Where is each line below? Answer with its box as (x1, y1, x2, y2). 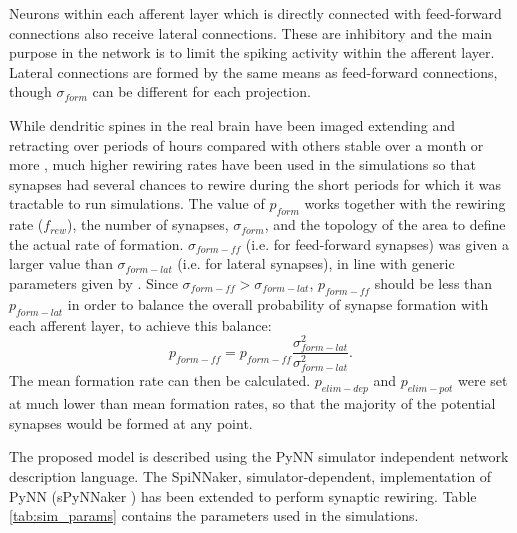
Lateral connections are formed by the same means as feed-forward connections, (9, 61, 498, 82)
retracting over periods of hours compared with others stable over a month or (9, 134, 484, 155)
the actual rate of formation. (9, 233, 184, 254)
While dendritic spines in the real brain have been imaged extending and (9, 114, 455, 135)
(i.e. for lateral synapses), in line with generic (177, 253, 455, 274)
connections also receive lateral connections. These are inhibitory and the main (9, 22, 493, 43)
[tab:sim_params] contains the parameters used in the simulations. (9, 505, 419, 526)
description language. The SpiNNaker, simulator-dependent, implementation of (9, 466, 492, 487)
